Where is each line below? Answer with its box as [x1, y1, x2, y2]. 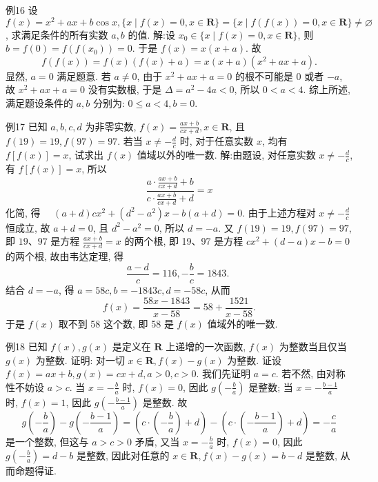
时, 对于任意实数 [179, 134, 254, 148]
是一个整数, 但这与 [6, 434, 89, 448]
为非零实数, [85, 119, 137, 133]
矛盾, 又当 [135, 434, 180, 448]
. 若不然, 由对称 [275, 366, 346, 381]
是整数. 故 [142, 394, 188, 409]
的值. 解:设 [128, 27, 175, 41]
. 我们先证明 [196, 366, 250, 381]
